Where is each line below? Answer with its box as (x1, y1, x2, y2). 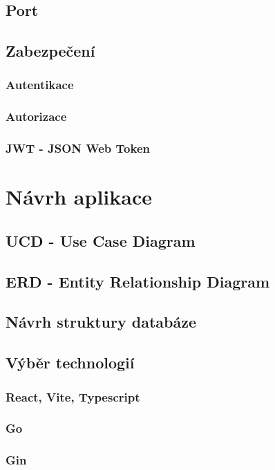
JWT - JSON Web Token (6, 140, 150, 157)
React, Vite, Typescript (6, 388, 140, 405)
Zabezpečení (6, 40, 95, 62)
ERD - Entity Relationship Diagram (6, 270, 270, 292)
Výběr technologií (6, 352, 135, 373)
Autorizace (6, 108, 67, 125)
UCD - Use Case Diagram (6, 229, 196, 251)
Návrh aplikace (6, 182, 152, 211)
